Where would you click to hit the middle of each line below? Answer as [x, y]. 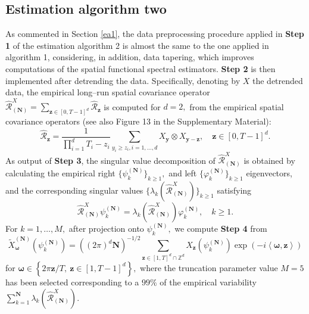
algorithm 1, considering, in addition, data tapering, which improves [130, 57]
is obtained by [269, 160]
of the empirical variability [208, 282]
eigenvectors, [269, 172]
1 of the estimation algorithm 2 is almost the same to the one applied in [137, 45]
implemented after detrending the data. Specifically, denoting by [123, 80]
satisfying [234, 190]
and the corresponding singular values [74, 190]
